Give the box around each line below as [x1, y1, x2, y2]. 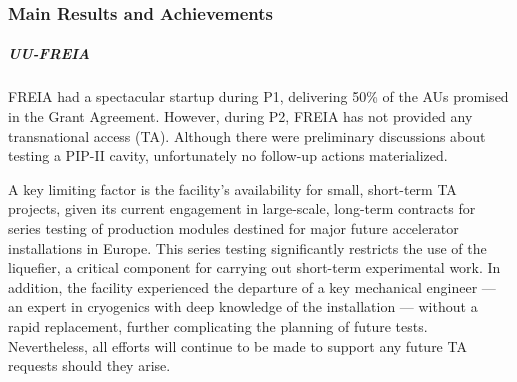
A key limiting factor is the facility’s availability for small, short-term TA [8, 178, 457, 199]
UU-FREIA [8, 43, 90, 64]
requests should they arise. [8, 355, 171, 376]
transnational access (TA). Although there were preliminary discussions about [8, 125, 486, 146]
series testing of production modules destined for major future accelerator [8, 217, 459, 238]
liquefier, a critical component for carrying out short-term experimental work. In [8, 257, 501, 278]
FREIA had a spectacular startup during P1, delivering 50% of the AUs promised [8, 86, 509, 107]
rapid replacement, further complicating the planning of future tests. [8, 315, 428, 336]
